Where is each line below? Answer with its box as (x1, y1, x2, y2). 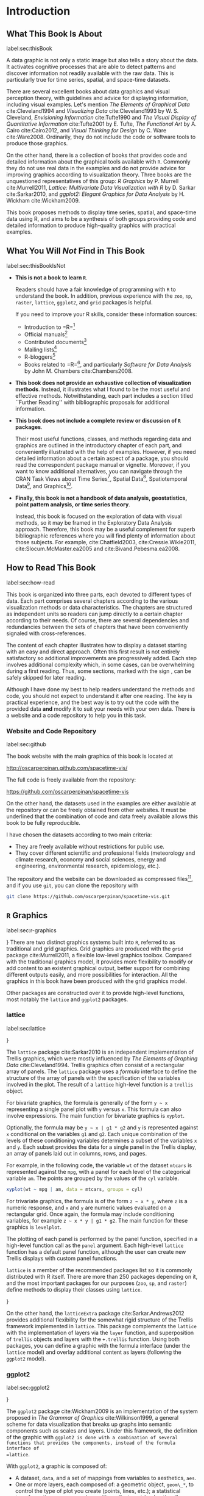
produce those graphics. (6, 140, 68, 147)
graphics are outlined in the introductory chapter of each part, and (15, 441, 181, 449)
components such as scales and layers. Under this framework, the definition (6, 1426, 198, 1434)
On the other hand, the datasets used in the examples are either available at (6, 800, 196, 807)
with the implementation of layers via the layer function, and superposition (6, 1329, 194, 1336)
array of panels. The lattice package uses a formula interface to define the (6, 1068, 197, 1075)
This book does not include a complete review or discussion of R (15, 417, 181, 424)
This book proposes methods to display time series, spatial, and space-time (6, 209, 197, 216)
